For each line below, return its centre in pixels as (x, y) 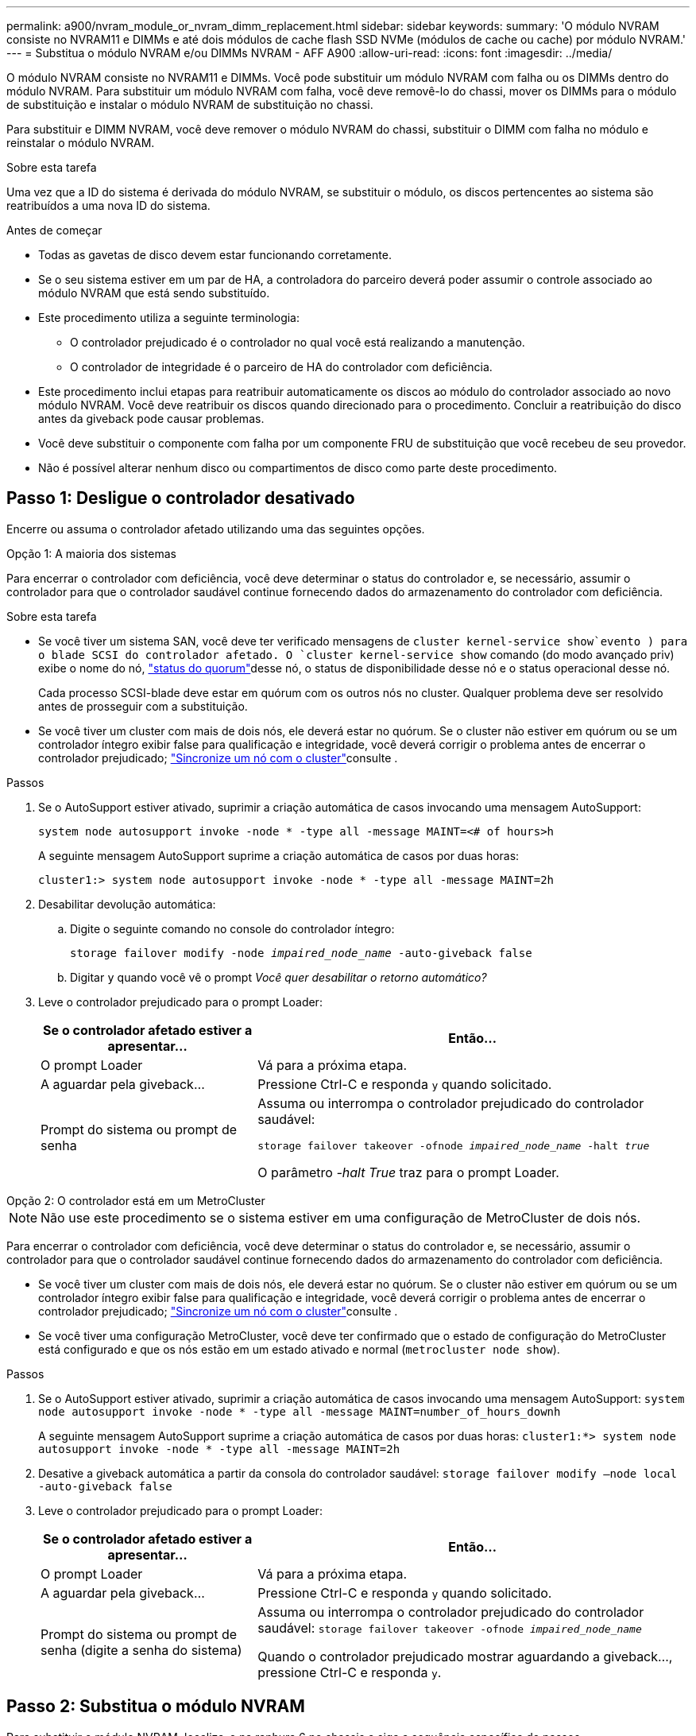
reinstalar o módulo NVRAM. (81, 143)
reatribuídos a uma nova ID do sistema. (108, 205)
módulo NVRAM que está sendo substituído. (154, 293)
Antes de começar (54, 230)
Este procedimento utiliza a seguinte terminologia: (169, 318)
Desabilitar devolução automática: (127, 904)
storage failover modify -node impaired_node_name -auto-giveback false (301, 953)
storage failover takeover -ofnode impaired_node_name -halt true (454, 1145)
